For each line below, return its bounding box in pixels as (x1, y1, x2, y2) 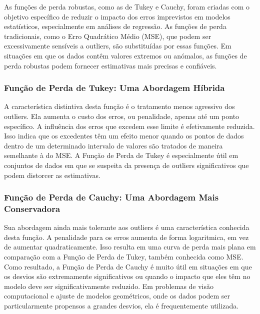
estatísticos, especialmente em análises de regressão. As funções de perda (4, 21, 226, 31)
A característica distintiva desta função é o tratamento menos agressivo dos (4, 101, 235, 111)
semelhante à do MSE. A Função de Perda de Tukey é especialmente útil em (4, 150, 238, 160)
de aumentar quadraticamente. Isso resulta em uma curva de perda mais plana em (4, 241, 256, 252)
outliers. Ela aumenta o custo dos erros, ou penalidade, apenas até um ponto (4, 110, 239, 121)
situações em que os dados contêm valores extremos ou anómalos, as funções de (4, 50, 247, 60)
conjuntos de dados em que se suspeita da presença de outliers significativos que (4, 159, 249, 170)
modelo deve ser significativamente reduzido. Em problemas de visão (4, 280, 214, 291)
